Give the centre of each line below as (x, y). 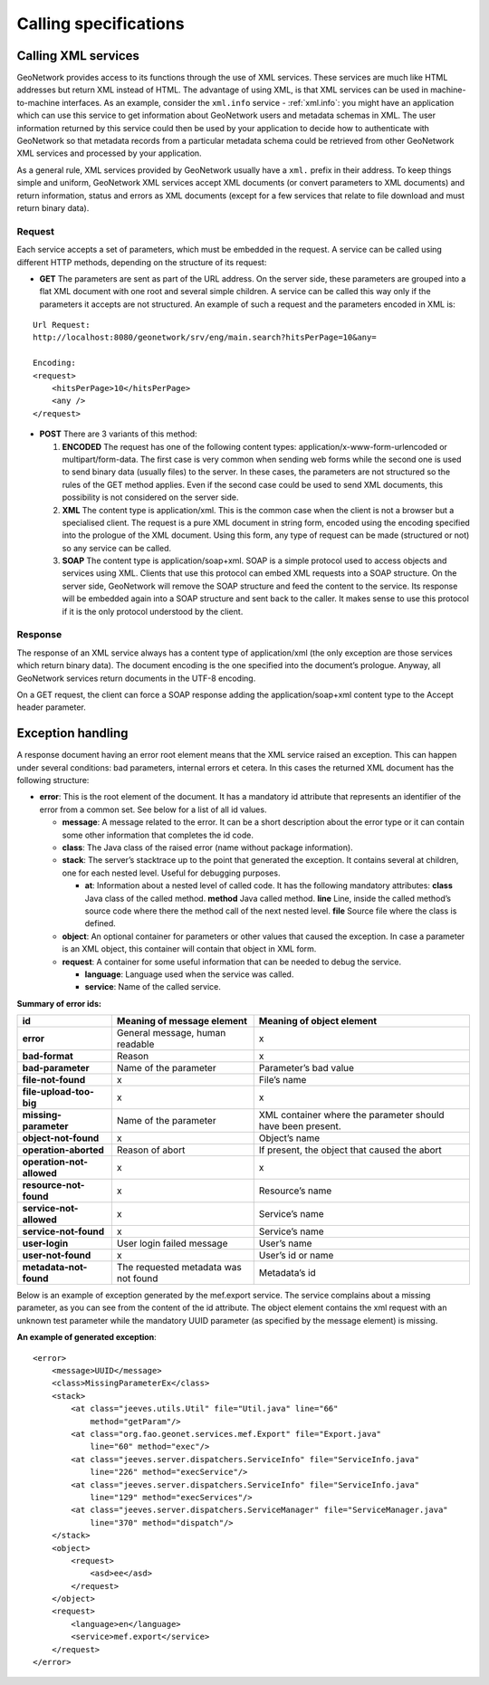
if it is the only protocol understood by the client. (153, 611)
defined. (101, 924)
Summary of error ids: (59, 1003)
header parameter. (51, 707)
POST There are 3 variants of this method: (119, 434)
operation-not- (55, 1162)
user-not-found (57, 1256)
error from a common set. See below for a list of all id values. (153, 809)
